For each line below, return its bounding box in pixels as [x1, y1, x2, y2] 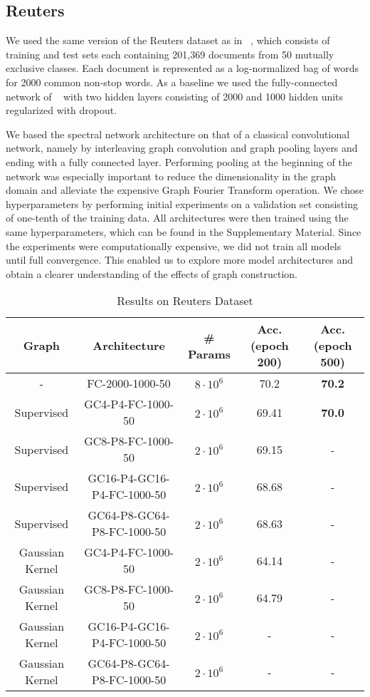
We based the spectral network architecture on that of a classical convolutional [6, 126, 350, 141]
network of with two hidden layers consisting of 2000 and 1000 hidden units [6, 88, 344, 103]
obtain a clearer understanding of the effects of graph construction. [6, 266, 297, 281]
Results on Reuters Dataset [117, 292, 253, 309]
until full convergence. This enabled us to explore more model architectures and [6, 252, 354, 267]
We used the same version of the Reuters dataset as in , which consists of [6, 33, 330, 48]
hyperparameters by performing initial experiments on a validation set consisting [6, 196, 358, 211]
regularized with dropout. [6, 103, 117, 118]
